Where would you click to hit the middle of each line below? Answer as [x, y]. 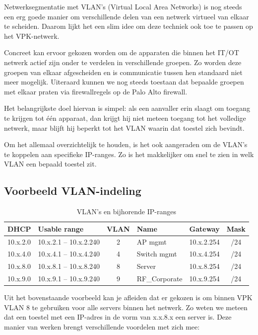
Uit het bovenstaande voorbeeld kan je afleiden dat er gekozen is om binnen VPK [128, 297]
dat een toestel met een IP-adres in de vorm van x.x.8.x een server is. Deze [118, 317]
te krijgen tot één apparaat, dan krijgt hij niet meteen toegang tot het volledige [125, 118]
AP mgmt [152, 241]
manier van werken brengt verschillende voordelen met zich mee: [102, 326]
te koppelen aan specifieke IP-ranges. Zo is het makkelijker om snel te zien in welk [129, 154]
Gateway [204, 228]
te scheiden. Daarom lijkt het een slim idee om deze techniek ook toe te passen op [129, 26]
